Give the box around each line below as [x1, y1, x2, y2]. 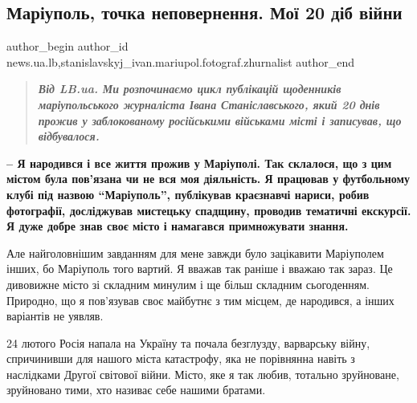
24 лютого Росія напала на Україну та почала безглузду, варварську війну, [6, 334, 370, 351]
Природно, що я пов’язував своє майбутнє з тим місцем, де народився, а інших [6, 291, 395, 308]
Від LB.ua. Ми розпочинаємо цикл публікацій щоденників [38, 80, 341, 97]
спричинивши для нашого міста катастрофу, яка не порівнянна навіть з [6, 350, 355, 367]
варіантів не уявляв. [6, 307, 104, 324]
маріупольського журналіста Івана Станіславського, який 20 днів [38, 96, 380, 112]
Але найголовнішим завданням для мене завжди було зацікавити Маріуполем [6, 244, 384, 261]
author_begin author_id [6, 38, 129, 55]
